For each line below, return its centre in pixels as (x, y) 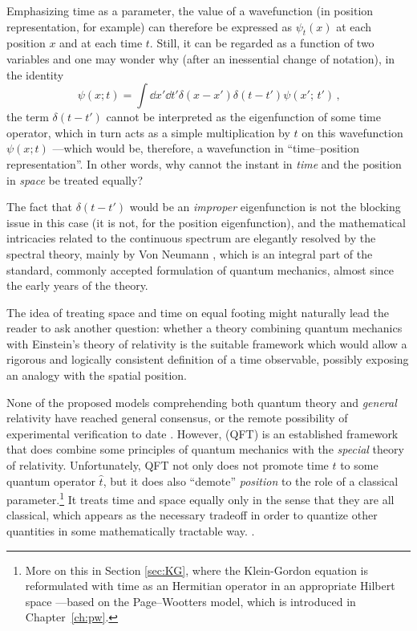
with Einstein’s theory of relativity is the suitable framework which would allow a (207, 343)
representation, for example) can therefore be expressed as (149, 26)
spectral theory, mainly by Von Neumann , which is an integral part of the (190, 253)
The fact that (40, 207)
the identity (35, 74)
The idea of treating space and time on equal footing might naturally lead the (198, 312)
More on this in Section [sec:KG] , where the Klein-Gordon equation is (196, 570)
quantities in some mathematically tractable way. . (131, 531)
